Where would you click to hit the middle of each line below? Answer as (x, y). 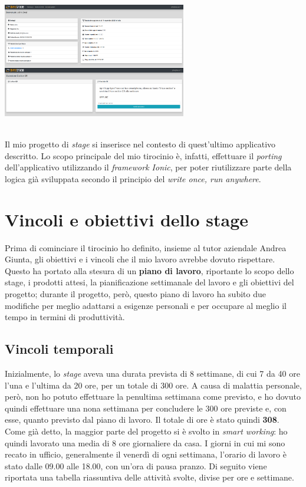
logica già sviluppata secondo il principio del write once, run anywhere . (133, 178)
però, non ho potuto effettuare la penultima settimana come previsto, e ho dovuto (153, 396)
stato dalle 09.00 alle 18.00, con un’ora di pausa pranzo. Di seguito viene (136, 465)
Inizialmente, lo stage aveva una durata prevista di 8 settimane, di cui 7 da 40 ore (152, 374)
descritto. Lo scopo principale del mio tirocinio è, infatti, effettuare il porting (143, 155)
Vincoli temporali (59, 349)
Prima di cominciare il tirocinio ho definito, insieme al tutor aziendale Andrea (146, 247)
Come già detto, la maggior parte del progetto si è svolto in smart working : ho (146, 431)
